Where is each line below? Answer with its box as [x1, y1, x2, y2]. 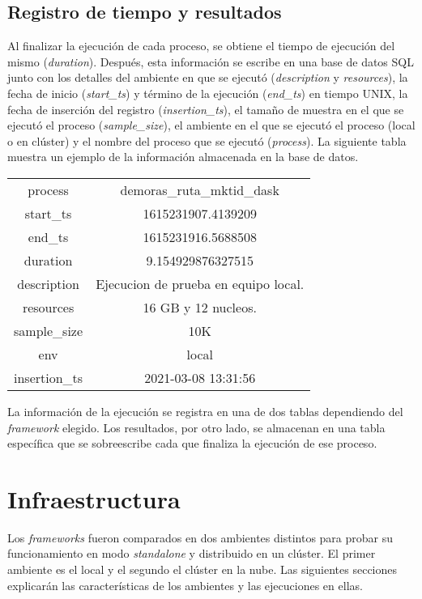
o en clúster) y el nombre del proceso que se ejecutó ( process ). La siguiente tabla [7, 132, 407, 149]
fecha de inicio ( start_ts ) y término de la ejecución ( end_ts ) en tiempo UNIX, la [7, 84, 408, 101]
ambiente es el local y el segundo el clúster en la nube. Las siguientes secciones [7, 561, 398, 578]
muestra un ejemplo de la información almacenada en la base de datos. [7, 148, 359, 165]
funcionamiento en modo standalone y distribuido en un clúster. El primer [7, 545, 376, 562]
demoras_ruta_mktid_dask [120, 180, 279, 199]
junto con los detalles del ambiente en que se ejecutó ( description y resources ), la [7, 69, 408, 86]
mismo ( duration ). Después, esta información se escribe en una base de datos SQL [7, 53, 414, 70]
